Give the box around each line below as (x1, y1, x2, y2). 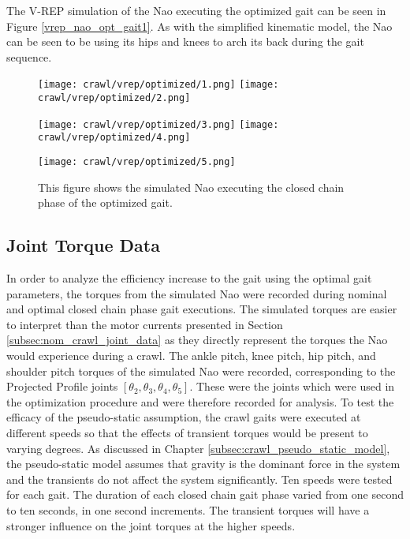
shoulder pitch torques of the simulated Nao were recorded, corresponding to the (6, 362, 396, 379)
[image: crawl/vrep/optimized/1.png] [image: (38, 79, 279, 91)
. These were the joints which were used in (189, 378, 395, 395)
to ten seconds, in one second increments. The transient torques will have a (6, 501, 370, 518)
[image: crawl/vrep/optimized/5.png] (38, 156, 236, 167)
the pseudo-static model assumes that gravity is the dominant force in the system (6, 455, 401, 472)
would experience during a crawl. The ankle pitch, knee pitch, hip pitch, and (6, 347, 376, 364)
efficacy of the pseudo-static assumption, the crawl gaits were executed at (6, 409, 361, 425)
